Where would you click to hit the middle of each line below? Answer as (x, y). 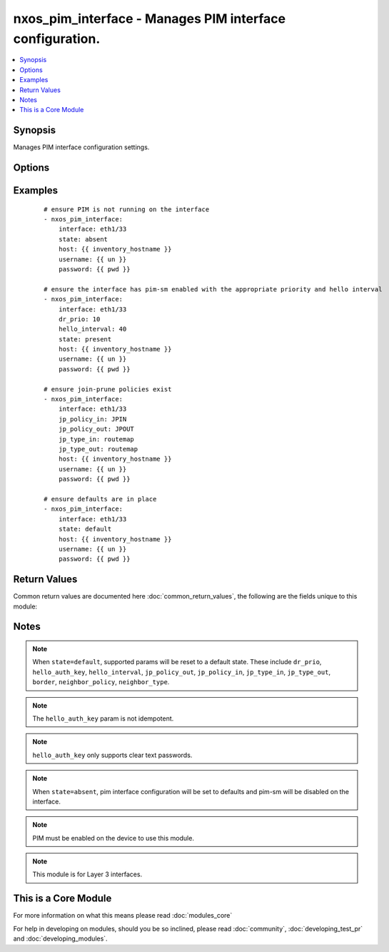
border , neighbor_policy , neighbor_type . (101, 682)
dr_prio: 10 (79, 319)
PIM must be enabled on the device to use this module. (113, 838)
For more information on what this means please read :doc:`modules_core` (123, 916)
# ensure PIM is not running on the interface (127, 209)
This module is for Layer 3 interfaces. (87, 874)
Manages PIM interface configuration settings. (81, 147)
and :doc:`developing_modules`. (60, 938)
